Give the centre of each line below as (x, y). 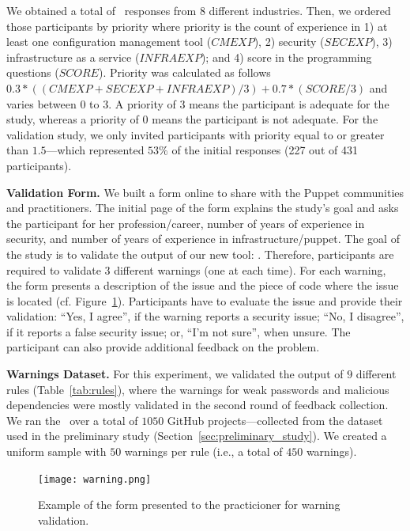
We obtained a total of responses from (102, 10)
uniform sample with (56, 451)
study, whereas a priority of (73, 119)
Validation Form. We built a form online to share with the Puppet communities (205, 192)
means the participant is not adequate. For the (265, 119)
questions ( (33, 72)
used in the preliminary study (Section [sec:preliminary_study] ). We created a (197, 436)
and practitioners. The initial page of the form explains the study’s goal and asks (203, 208)
